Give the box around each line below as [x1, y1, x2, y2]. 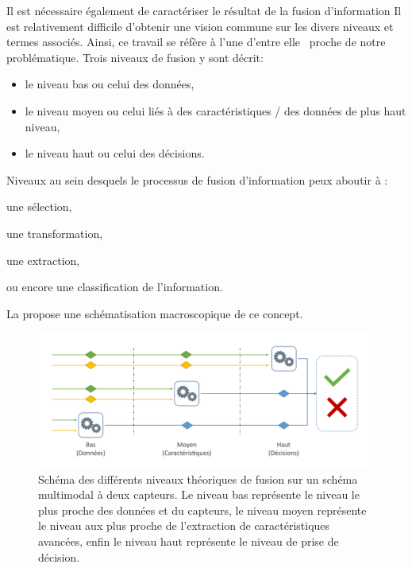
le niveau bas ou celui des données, [25, 76, 194, 92]
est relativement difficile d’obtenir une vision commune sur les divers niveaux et [6, 18, 394, 34]
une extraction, [6, 251, 80, 268]
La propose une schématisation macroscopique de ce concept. [6, 305, 303, 321]
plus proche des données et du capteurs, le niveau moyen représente [38, 501, 367, 518]
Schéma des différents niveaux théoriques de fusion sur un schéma [38, 470, 358, 487]
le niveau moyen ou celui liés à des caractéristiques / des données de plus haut [25, 102, 406, 119]
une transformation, [6, 224, 103, 241]
